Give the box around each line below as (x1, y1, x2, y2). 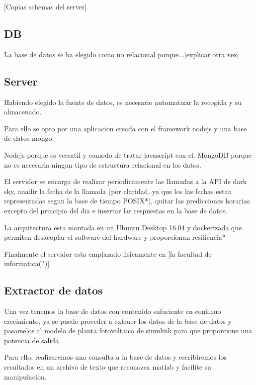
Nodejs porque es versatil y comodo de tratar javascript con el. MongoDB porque (4, 149, 252, 160)
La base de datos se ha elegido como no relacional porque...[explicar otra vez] (4, 49, 239, 59)
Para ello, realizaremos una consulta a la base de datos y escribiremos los (4, 352, 227, 362)
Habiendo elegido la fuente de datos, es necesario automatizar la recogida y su (4, 96, 242, 107)
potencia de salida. (4, 335, 61, 345)
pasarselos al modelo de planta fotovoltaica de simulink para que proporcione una (4, 325, 253, 336)
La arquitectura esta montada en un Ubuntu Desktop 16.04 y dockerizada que (4, 222, 242, 232)
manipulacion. (4, 371, 47, 382)
